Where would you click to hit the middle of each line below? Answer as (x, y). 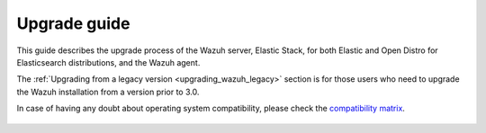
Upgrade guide (73, 23)
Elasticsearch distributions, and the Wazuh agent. (108, 62)
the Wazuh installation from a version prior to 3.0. (108, 92)
